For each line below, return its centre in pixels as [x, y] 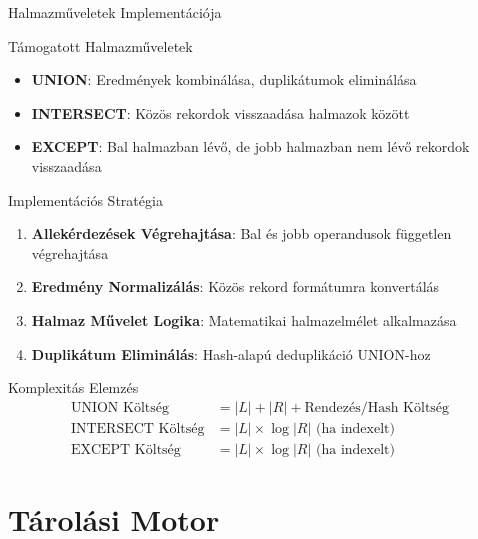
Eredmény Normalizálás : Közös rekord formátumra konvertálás [235, 286]
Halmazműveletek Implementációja [115, 12]
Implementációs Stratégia [85, 199]
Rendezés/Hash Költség [377, 407]
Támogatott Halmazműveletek [100, 45]
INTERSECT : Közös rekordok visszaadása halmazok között [220, 112]
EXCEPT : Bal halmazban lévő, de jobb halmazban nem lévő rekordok [250, 146]
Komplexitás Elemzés [73, 387]
